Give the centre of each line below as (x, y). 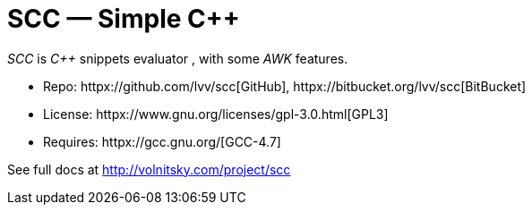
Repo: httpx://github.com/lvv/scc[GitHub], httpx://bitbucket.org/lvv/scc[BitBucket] (285, 86)
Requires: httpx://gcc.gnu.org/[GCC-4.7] (162, 141)
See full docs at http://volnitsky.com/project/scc (149, 169)
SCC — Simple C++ (124, 19)
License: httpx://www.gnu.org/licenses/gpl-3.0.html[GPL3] (216, 114)
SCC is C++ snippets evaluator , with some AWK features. (178, 58)
